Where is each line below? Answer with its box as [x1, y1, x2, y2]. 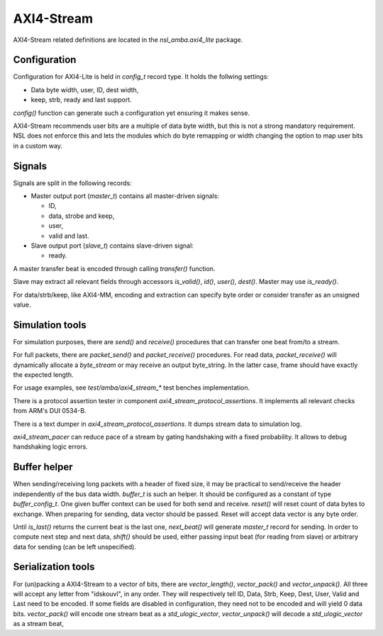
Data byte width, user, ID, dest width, [30, 85, 139, 94]
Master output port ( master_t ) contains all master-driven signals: [30, 192, 220, 200]
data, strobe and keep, [48, 212, 115, 220]
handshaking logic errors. [13, 442, 88, 451]
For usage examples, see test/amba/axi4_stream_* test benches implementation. [13, 383, 250, 392]
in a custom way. [13, 141, 63, 150]
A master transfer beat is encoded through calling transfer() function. [13, 264, 216, 273]
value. [13, 300, 31, 309]
